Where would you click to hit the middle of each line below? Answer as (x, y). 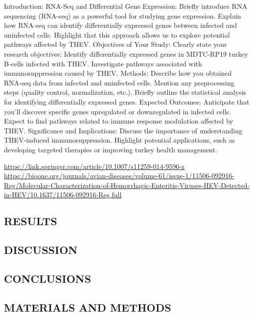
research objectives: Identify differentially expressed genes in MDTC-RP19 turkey (126, 53)
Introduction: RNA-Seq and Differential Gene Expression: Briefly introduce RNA (126, 6)
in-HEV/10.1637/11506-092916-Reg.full (63, 195)
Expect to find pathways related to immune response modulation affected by (119, 121)
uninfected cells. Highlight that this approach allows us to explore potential (117, 34)
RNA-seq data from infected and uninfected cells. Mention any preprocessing (119, 82)
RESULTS (31, 221)
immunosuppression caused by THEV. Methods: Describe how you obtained (118, 73)
